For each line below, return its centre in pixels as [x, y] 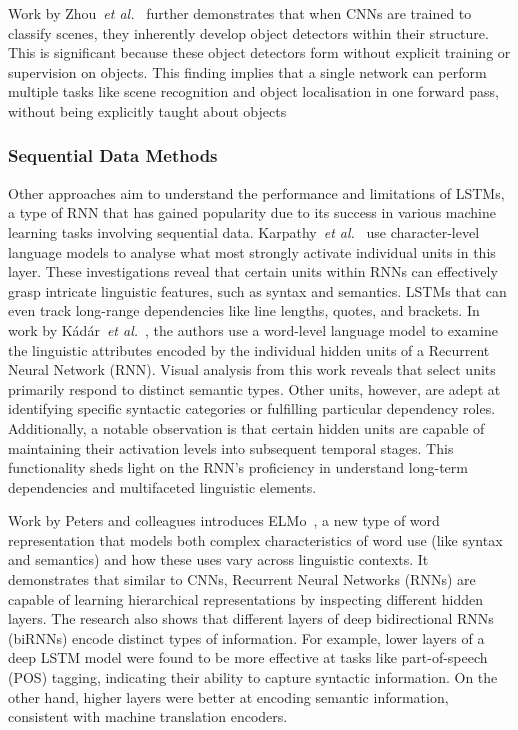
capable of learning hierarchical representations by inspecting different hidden [245, 598]
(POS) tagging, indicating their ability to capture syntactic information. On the [253, 677]
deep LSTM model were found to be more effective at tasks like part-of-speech [248, 657]
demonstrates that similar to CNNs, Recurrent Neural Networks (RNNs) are [242, 579]
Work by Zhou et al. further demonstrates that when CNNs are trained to [240, 13]
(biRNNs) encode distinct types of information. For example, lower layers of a [246, 637]
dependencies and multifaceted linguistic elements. [162, 486]
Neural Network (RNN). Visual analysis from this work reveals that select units [252, 369]
